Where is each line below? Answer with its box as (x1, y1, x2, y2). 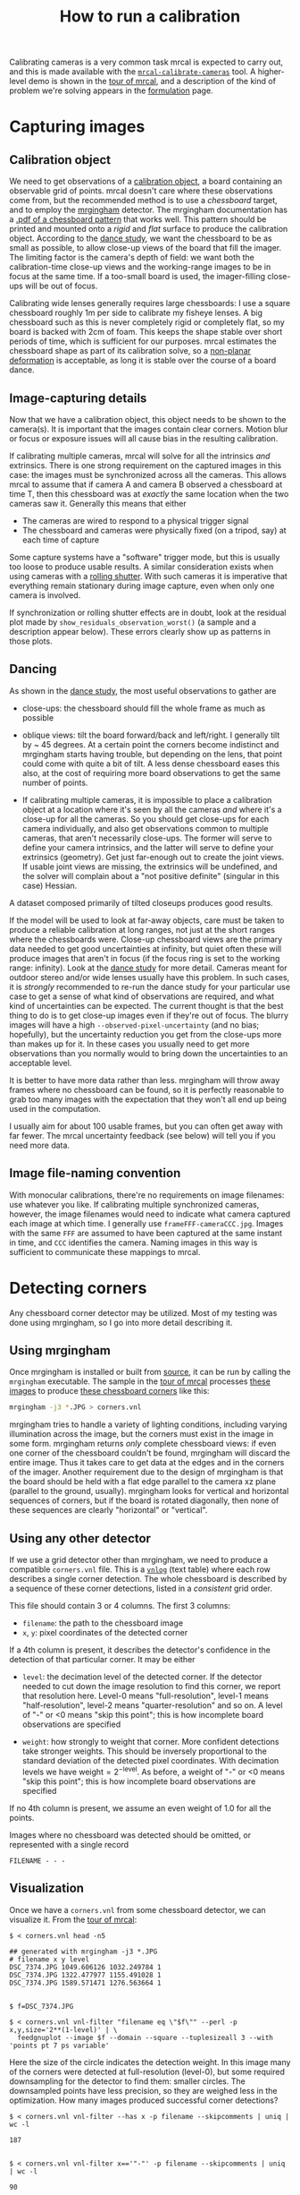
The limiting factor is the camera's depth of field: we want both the (9, 252, 254, 263)
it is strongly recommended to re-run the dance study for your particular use (9, 981, 291, 992)
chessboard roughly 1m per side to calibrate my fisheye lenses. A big (9, 307, 263, 319)
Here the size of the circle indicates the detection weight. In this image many (9, 2056, 291, 2067)
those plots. (9, 636, 53, 646)
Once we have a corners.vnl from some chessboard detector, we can (9, 1904, 266, 1915)
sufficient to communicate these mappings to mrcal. (9, 1246, 201, 1257)
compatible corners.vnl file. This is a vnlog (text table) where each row (9, 1564, 271, 1575)
